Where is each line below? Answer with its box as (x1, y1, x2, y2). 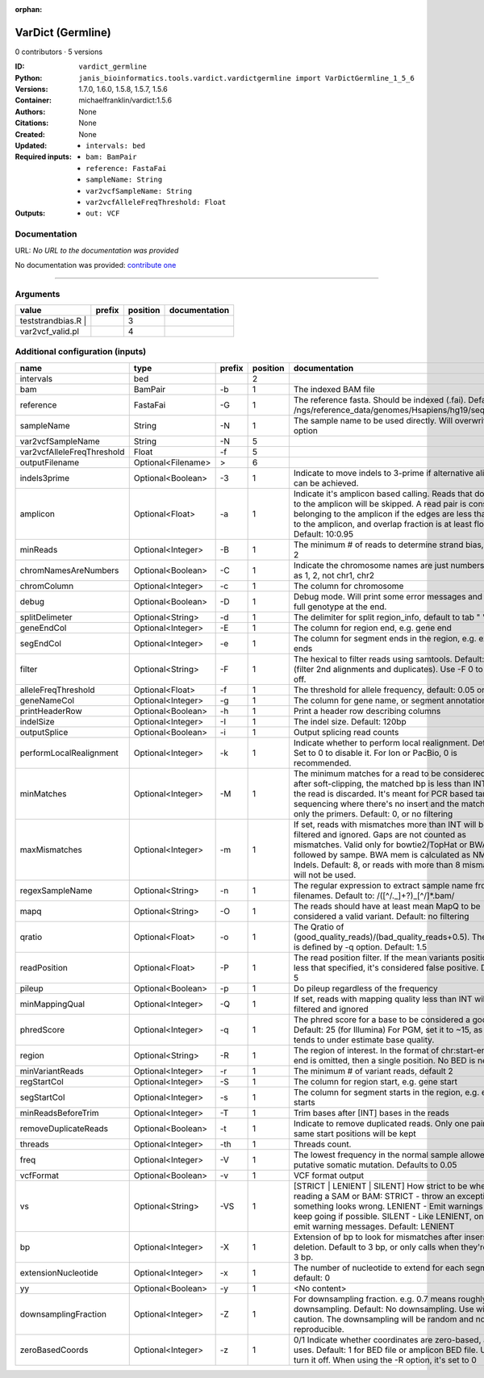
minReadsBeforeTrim (19, 1107, 100, 1118)
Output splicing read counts (293, 726, 399, 737)
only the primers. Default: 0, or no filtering (293, 808, 453, 819)
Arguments (15, 288, 60, 299)
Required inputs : (15, 152, 73, 161)
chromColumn (19, 580, 74, 591)
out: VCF (86, 209, 120, 218)
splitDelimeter (19, 612, 73, 623)
